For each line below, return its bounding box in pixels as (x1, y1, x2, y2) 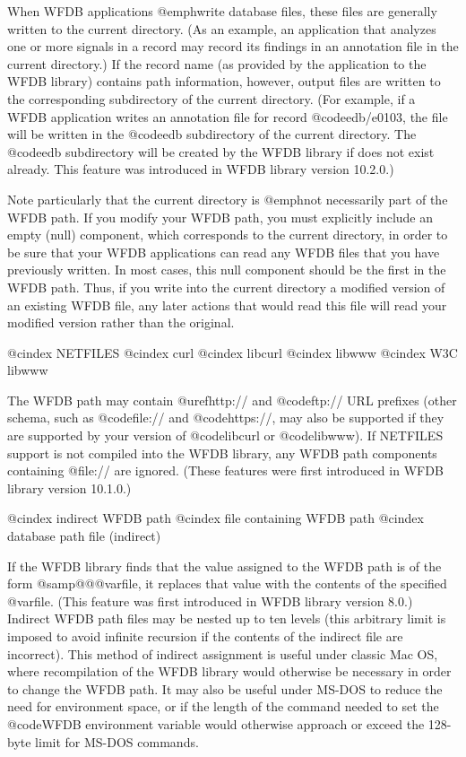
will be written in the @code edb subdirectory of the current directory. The (7, 125, 417, 144)
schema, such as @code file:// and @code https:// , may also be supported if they (7, 408, 444, 427)
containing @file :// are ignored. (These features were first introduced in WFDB (7, 461, 444, 480)
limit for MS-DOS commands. (35, 732, 199, 751)
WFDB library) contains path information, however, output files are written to (7, 72, 441, 91)
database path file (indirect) (7, 526, 161, 545)
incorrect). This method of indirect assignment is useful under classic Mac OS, (7, 644, 438, 663)
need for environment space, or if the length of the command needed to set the (7, 697, 439, 716)
